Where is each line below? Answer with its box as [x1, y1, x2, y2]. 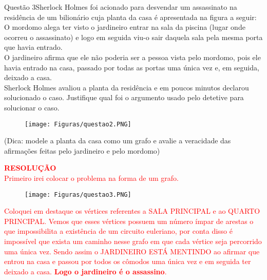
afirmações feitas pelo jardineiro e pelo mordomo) [4, 145, 160, 156]
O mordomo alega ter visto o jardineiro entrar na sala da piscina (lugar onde [4, 22, 245, 32]
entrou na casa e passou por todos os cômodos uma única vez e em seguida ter [4, 256, 251, 267]
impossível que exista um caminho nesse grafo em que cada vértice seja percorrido [4, 236, 262, 246]
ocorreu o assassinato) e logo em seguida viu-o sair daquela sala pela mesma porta [4, 31, 263, 42]
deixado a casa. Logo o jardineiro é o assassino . [4, 266, 167, 276]
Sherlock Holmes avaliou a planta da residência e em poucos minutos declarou [4, 82, 249, 92]
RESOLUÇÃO [4, 162, 56, 173]
